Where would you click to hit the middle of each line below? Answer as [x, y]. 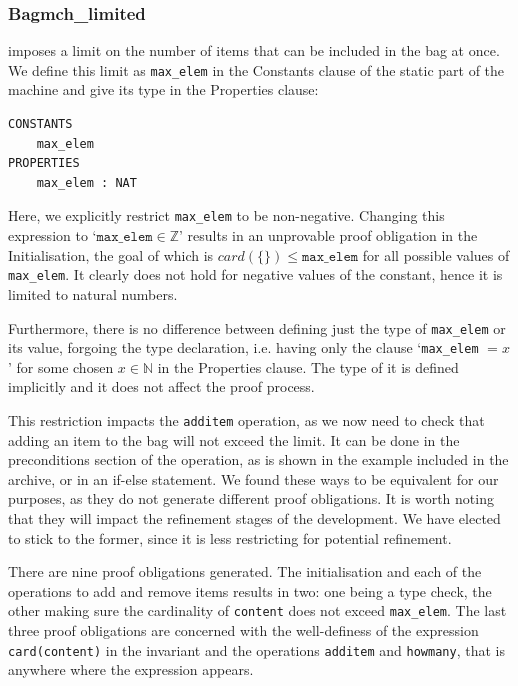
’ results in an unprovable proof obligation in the [328, 235]
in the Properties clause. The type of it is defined [308, 366]
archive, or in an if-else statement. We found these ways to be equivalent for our [253, 478]
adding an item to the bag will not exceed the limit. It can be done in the [234, 439]
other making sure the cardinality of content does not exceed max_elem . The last [257, 610]
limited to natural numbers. [93, 293]
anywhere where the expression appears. [131, 669]
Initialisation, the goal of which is [111, 254]
